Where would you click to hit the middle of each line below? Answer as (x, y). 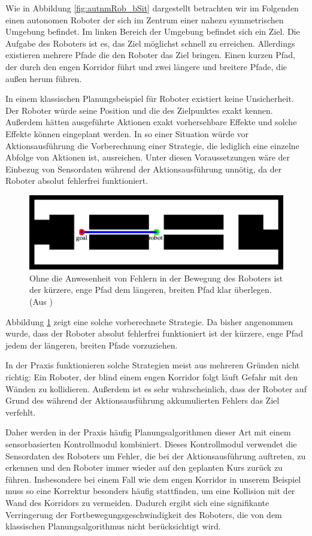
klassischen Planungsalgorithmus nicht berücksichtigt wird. (113, 526)
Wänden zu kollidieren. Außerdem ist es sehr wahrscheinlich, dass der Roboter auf (156, 388)
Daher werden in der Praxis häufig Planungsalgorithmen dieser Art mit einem (148, 432)
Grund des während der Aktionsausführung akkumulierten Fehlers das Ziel (143, 400)
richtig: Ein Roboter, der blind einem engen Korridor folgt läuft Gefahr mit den (152, 377)
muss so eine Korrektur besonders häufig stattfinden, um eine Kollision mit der (150, 491)
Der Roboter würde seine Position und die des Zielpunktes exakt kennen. (139, 110)
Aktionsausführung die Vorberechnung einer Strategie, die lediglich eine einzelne (152, 145)
